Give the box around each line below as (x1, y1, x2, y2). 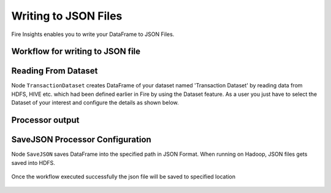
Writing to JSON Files (11, 9, 123, 23)
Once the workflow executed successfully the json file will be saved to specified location (11, 173, 236, 180)
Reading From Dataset (11, 66, 98, 76)
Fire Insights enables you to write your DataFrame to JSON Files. (11, 31, 175, 38)
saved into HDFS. (11, 159, 55, 166)
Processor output (11, 115, 80, 125)
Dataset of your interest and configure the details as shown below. (11, 99, 179, 106)
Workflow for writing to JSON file (11, 46, 141, 57)
